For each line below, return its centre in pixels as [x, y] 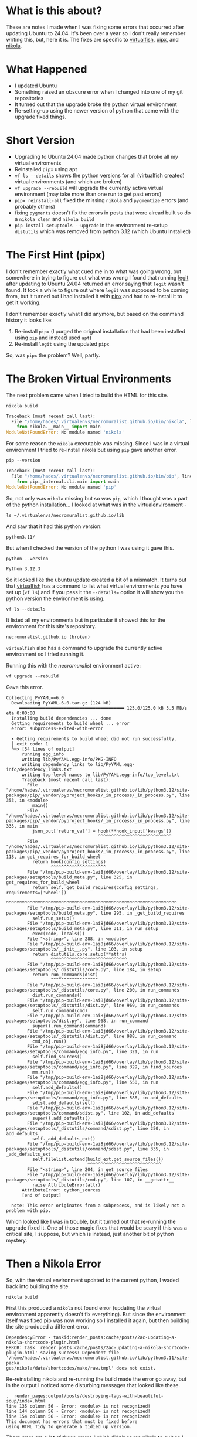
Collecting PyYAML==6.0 [35, 698]
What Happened [47, 69]
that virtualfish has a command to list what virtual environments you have [94, 586]
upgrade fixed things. [40, 117]
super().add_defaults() [61, 1118]
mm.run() [43, 1072]
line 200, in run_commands [147, 990]
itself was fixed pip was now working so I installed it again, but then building [98, 1320]
